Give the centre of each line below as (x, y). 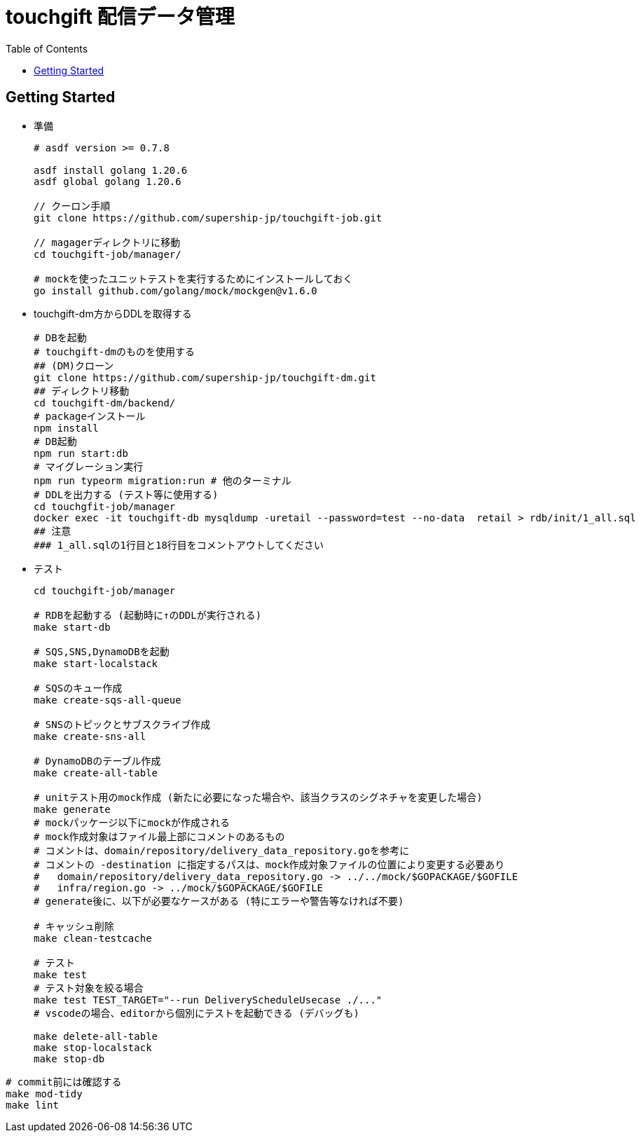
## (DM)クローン (74, 365)
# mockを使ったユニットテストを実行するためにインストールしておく (193, 279)
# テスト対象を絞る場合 (89, 988)
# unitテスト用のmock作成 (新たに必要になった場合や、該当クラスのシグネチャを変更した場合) (258, 797)
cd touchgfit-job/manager (105, 506)
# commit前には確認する (64, 1082)
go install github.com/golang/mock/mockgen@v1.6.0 (175, 290)
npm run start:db (81, 453)
